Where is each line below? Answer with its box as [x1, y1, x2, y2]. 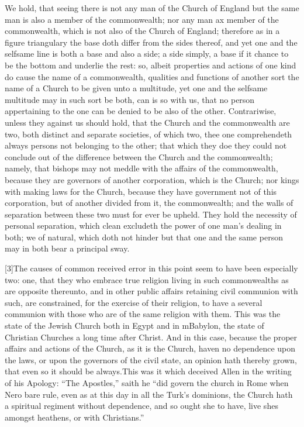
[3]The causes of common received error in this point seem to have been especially [5, 262, 298, 274]
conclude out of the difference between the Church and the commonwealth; [5, 150, 273, 163]
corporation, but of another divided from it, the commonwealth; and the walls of [5, 197, 293, 209]
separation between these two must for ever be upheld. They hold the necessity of [5, 208, 297, 220]
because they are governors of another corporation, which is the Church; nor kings [5, 173, 299, 185]
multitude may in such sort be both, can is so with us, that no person [5, 93, 255, 105]
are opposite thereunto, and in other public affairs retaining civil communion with [5, 285, 298, 297]
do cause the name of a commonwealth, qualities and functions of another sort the [5, 70, 299, 82]
